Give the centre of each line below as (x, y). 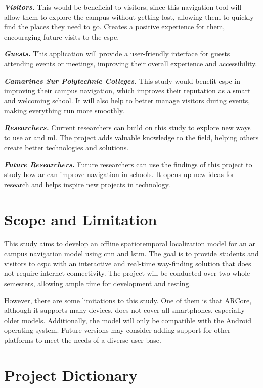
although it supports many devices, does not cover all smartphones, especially (124, 310)
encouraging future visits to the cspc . (62, 36)
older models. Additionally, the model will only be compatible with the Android (128, 320)
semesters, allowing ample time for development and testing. (98, 283)
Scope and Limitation (81, 219)
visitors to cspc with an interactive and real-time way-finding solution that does (128, 263)
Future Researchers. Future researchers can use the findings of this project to (128, 164)
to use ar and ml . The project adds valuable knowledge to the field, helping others (131, 137)
